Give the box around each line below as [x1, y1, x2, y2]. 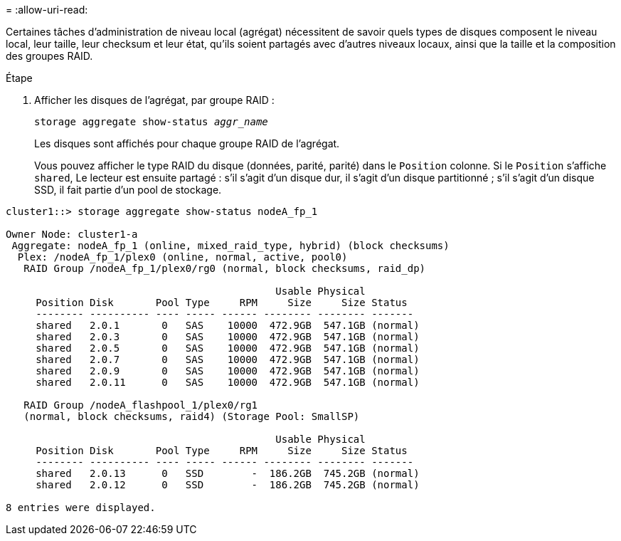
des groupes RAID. [6, 50, 93, 62]
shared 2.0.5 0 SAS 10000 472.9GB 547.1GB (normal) [36, 342, 420, 354]
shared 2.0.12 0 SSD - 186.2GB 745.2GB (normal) [36, 479, 420, 490]
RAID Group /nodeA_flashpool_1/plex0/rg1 [23, 399, 258, 411]
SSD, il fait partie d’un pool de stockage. [34, 184, 222, 196]
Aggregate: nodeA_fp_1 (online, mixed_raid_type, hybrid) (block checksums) [11, 240, 450, 251]
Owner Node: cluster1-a [6, 229, 138, 240]
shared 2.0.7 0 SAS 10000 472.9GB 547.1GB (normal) [36, 354, 420, 365]
